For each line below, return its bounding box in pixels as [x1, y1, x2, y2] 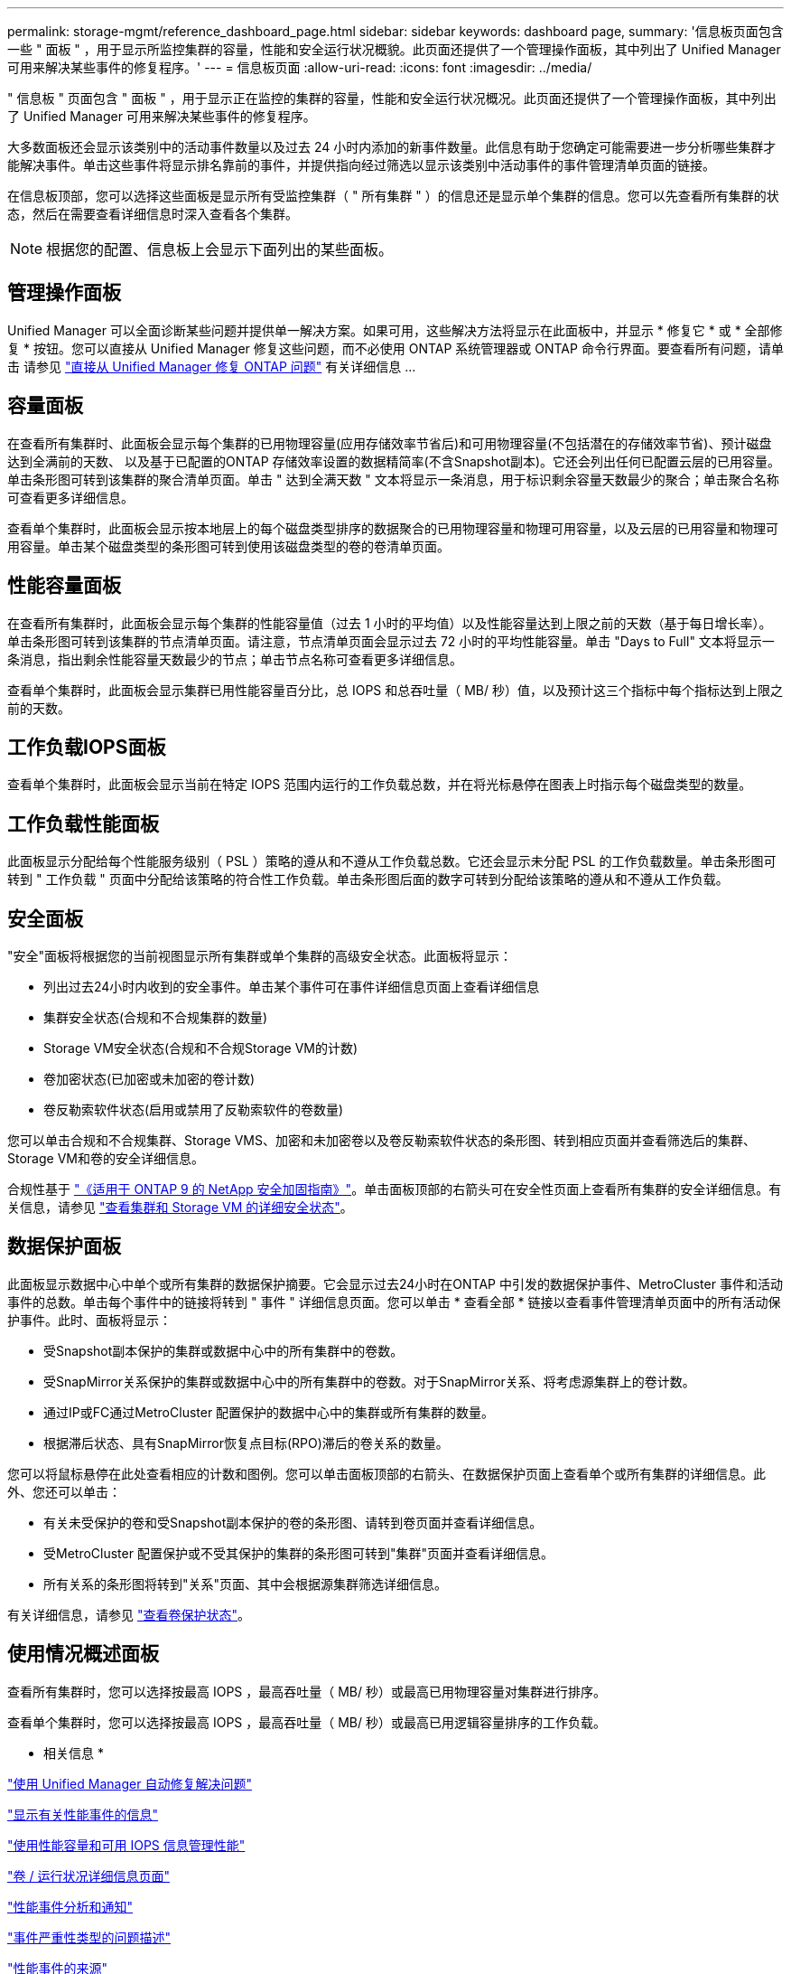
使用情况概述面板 [7, 1642, 159, 1666]
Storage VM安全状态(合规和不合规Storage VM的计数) [43, 1040, 358, 1057]
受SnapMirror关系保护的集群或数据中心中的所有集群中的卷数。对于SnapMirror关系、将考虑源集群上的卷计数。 [43, 1373, 695, 1389]
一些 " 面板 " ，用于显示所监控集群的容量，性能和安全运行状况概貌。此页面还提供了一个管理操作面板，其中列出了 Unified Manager [7, 42, 781, 57]
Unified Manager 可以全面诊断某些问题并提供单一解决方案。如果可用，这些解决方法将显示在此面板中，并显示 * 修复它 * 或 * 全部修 [7, 322, 783, 338]
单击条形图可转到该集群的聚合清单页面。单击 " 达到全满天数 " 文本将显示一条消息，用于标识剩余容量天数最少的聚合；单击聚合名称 [7, 471, 779, 487]
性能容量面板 [7, 574, 121, 597]
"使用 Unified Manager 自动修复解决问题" [7, 1775, 252, 1791]
